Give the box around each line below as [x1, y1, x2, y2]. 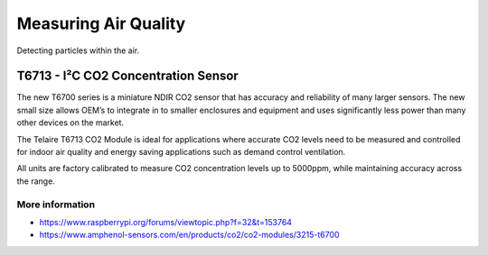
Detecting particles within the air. [16, 45, 140, 56]
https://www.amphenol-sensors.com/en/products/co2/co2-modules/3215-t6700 [39, 230, 340, 241]
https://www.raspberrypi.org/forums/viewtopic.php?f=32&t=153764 [39, 216, 293, 227]
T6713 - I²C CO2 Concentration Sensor [16, 68, 239, 84]
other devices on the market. [16, 117, 125, 128]
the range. [16, 176, 56, 187]
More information [16, 198, 95, 211]
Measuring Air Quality [16, 14, 186, 33]
